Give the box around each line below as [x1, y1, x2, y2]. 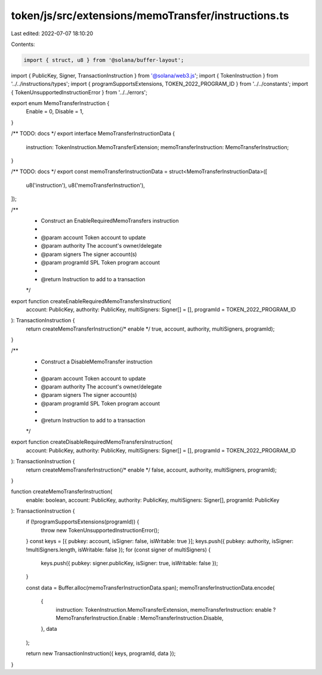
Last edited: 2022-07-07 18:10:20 [11, 30, 94, 37]
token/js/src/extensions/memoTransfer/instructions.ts [11, 9, 289, 22]
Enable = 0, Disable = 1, [26, 108, 83, 115]
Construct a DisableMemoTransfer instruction [41, 358, 153, 365]
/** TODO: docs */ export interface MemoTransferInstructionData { [11, 130, 175, 137]
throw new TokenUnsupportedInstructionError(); [41, 526, 159, 534]
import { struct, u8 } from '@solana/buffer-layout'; [23, 57, 184, 63]
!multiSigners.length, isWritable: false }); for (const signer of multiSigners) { [26, 546, 211, 553]
